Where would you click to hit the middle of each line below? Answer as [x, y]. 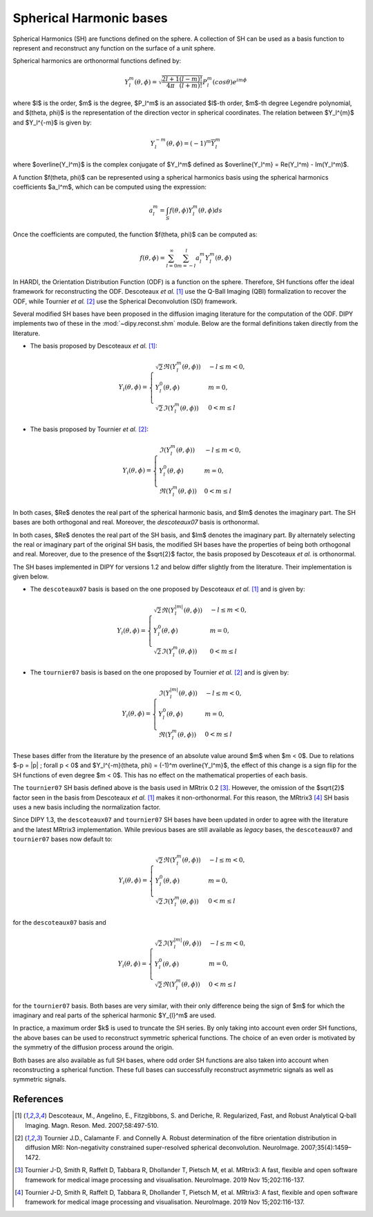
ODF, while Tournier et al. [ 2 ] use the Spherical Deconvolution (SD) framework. [125, 301]
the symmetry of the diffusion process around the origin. [93, 1048]
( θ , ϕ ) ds [210, 210]
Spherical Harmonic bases [90, 18]
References [38, 1099]
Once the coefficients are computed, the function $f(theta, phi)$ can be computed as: [135, 234]
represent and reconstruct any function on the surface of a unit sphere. [114, 48]
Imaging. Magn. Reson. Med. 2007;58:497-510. [92, 1125]
